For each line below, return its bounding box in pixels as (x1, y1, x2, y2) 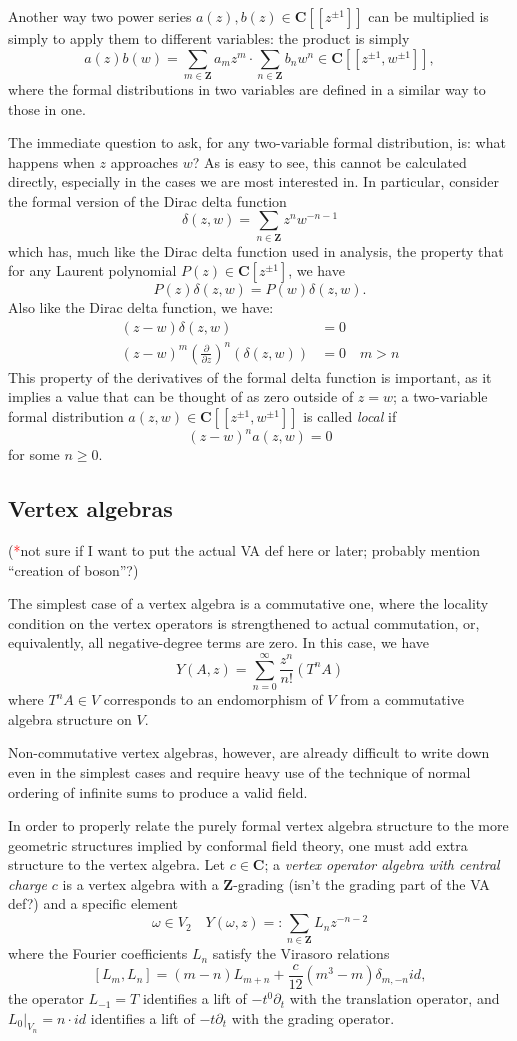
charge (8, 873, 47, 894)
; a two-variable (393, 386, 488, 407)
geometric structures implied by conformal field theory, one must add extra (8, 834, 468, 855)
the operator (8, 988, 84, 1009)
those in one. (8, 98, 86, 119)
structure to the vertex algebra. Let (8, 854, 226, 875)
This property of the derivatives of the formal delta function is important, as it (8, 366, 492, 387)
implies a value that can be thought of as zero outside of (8, 386, 354, 407)
